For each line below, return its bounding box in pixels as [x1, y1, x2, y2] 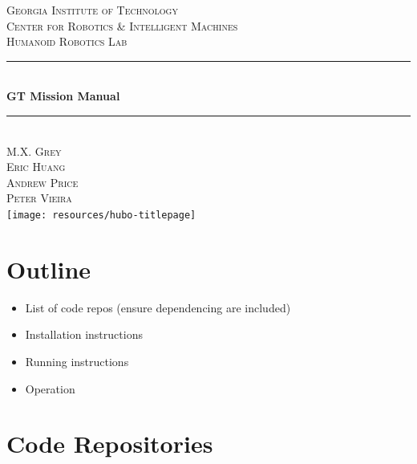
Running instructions [25, 352, 129, 369]
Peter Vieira [6, 189, 72, 206]
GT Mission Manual [6, 88, 120, 104]
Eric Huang [6, 158, 66, 175]
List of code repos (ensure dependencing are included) [25, 299, 291, 315]
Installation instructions [25, 326, 143, 343]
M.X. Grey [6, 142, 62, 159]
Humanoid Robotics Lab [6, 33, 128, 50]
